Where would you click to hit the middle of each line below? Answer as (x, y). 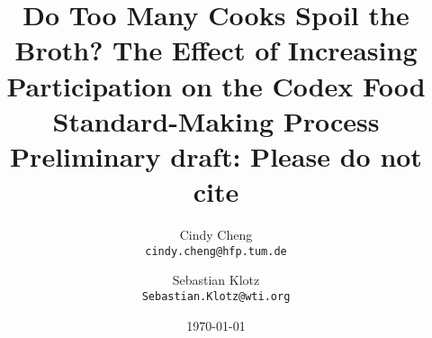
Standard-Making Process (216, 120)
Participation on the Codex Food (216, 85)
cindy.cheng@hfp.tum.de (216, 251)
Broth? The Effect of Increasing (216, 50)
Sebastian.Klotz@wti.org (216, 296)
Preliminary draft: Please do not (216, 155)
